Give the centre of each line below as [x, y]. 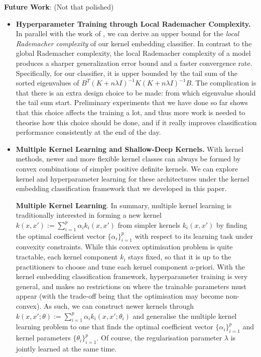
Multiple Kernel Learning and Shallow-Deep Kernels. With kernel [129, 149]
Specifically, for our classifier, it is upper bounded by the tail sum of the [126, 73]
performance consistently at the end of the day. [88, 132]
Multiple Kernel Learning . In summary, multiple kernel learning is [124, 205]
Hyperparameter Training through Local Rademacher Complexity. [133, 23]
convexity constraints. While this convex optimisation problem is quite [124, 247]
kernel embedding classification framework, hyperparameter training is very [132, 276]
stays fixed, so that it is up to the [180, 257]
